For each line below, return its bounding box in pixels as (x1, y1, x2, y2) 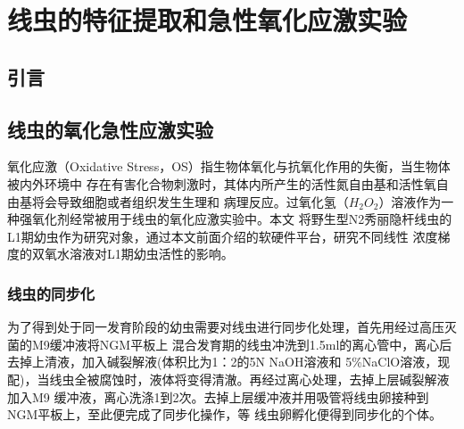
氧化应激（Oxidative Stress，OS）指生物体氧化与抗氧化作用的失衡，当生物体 (7, 157, 451, 176)
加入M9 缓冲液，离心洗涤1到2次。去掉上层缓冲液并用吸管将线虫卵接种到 (7, 387, 429, 406)
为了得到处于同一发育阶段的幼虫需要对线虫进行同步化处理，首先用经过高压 (7, 318, 444, 336)
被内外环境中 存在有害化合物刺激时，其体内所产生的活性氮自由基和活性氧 (7, 174, 436, 193)
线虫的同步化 (7, 282, 95, 304)
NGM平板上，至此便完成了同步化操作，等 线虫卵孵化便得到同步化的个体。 (7, 405, 442, 424)
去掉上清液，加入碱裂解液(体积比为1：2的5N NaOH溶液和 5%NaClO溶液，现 (7, 352, 451, 371)
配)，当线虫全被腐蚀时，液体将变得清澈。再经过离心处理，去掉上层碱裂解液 (7, 369, 450, 388)
